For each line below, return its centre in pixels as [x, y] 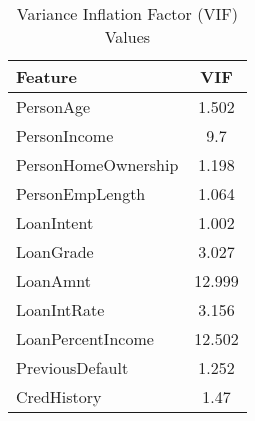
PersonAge [53, 106]
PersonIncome [65, 135]
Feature [46, 76]
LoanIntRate [60, 309]
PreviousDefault [72, 367]
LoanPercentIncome [85, 338]
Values [127, 36]
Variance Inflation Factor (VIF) [127, 13]
